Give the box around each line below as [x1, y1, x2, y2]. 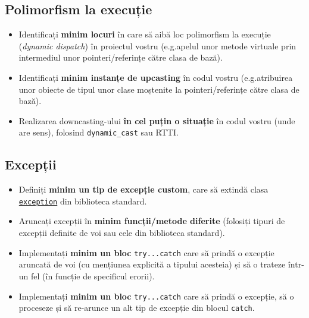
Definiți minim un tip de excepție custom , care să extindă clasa [18, 183, 269, 196]
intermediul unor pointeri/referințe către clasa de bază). [18, 51, 223, 64]
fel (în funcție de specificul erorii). [31, 269, 155, 282]
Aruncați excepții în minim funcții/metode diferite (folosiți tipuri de [18, 215, 285, 227]
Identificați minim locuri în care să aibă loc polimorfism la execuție [18, 28, 271, 40]
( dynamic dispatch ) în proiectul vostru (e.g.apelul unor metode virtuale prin [18, 39, 296, 52]
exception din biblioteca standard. [18, 194, 147, 207]
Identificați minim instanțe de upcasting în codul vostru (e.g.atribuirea [18, 71, 293, 83]
